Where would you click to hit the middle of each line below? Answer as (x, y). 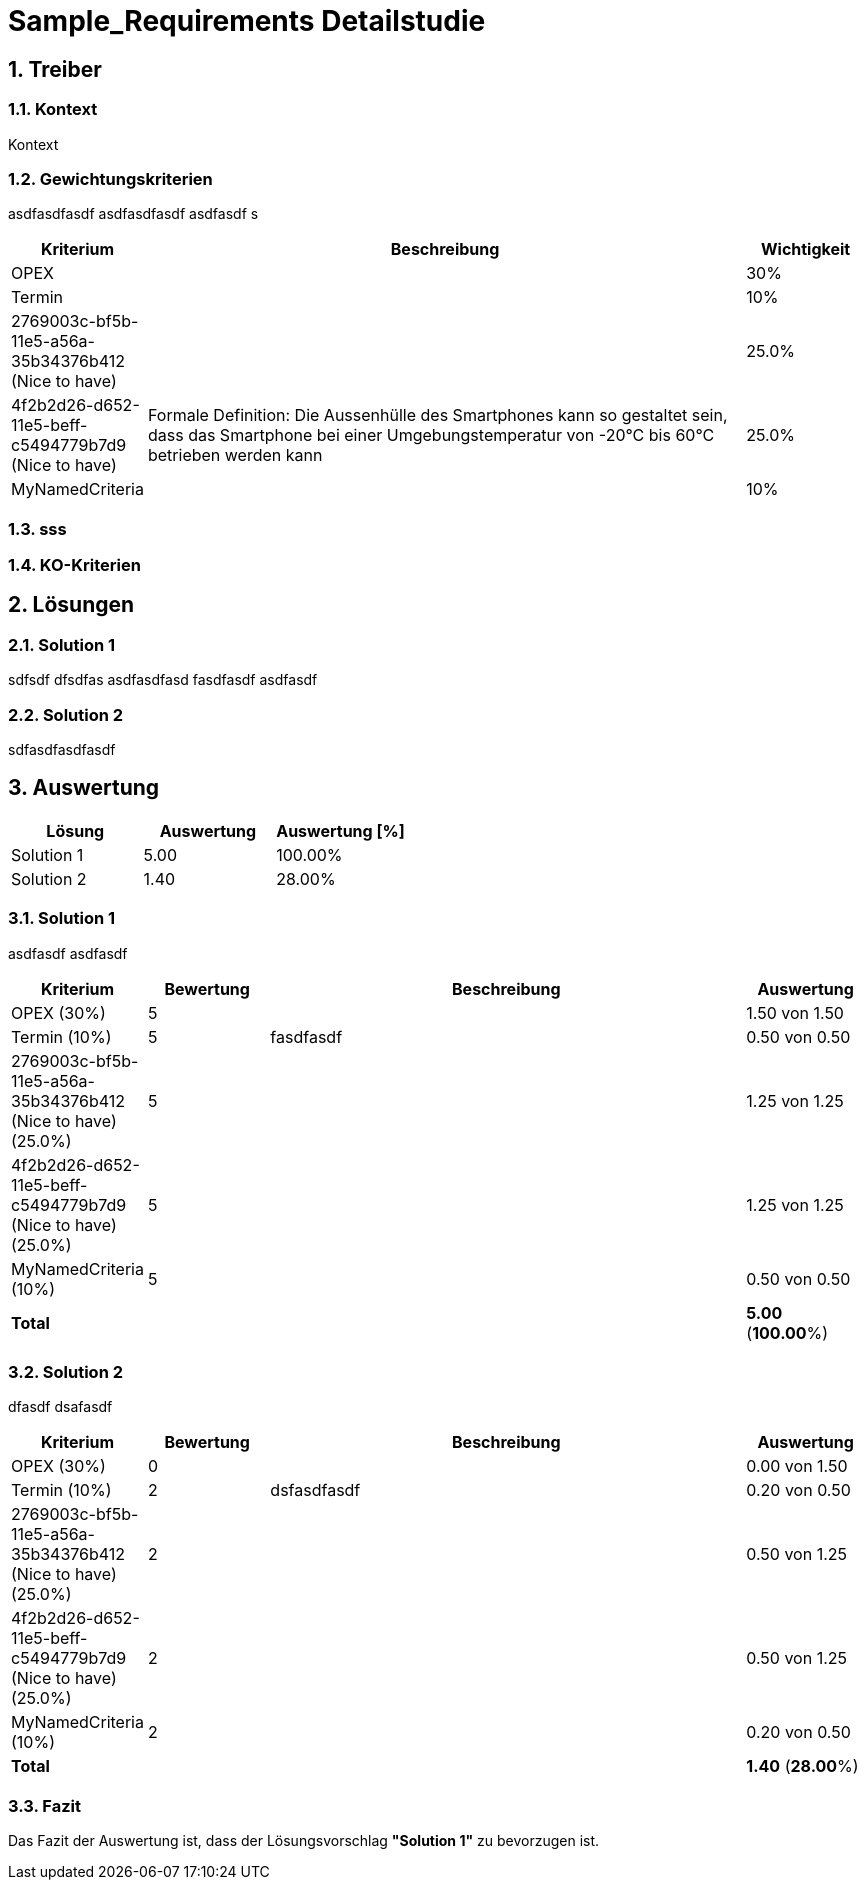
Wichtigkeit (805, 249)
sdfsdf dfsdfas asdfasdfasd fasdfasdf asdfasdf (163, 680)
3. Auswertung (84, 788)
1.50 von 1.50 (795, 1012)
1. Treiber (55, 69)
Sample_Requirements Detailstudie (247, 21)
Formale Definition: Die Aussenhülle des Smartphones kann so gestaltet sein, (437, 415)
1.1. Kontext (53, 109)
